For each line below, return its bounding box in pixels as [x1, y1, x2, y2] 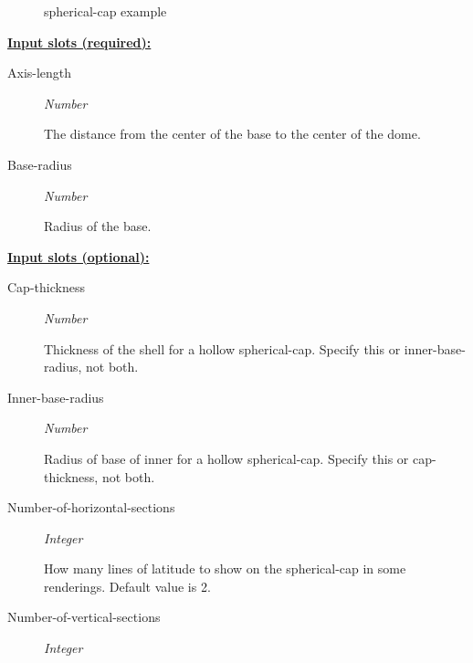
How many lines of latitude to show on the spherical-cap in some [44, 559, 406, 578]
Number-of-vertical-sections [7, 607, 161, 626]
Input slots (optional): [7, 247, 150, 266]
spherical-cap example [44, 2, 167, 20]
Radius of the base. [44, 216, 152, 236]
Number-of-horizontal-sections [7, 498, 175, 517]
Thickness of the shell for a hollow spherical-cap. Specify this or [44, 339, 401, 358]
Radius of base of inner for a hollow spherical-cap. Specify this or [44, 448, 409, 468]
